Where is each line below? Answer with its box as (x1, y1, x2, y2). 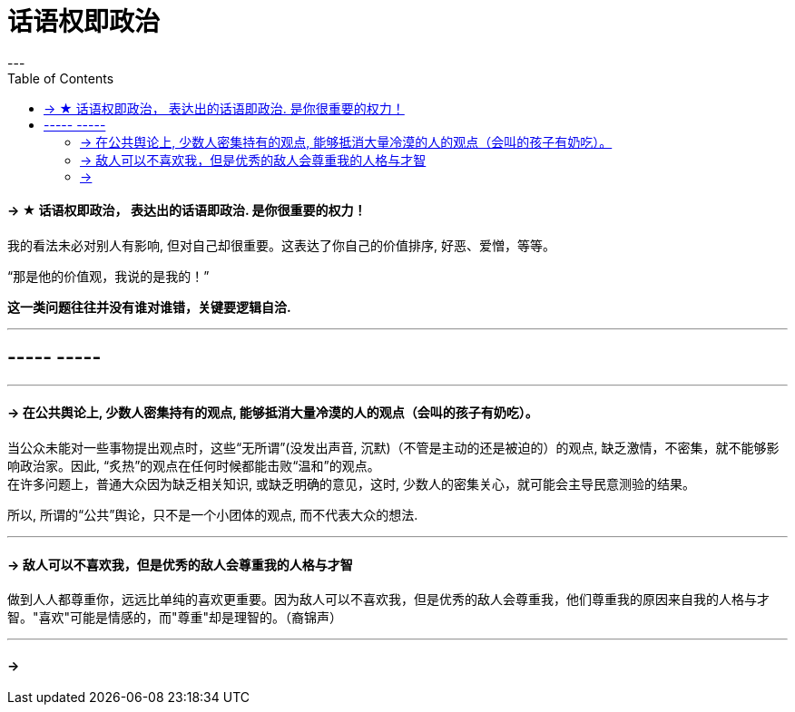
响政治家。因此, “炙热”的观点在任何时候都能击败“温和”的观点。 (7, 458, 380, 474)
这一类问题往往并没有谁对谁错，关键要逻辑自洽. (7, 298, 291, 315)
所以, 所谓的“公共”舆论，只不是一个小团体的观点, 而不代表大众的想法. (7, 507, 418, 523)
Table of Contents (7, 70, 114, 86)
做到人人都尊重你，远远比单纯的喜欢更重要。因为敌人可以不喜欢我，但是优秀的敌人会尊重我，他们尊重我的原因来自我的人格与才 (7, 591, 770, 608)
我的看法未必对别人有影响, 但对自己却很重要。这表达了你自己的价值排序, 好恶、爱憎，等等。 (7, 237, 555, 253)
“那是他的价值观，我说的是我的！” (7, 268, 210, 284)
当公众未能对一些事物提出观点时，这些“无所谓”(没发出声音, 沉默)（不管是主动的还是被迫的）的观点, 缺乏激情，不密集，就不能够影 (7, 440, 780, 456)
